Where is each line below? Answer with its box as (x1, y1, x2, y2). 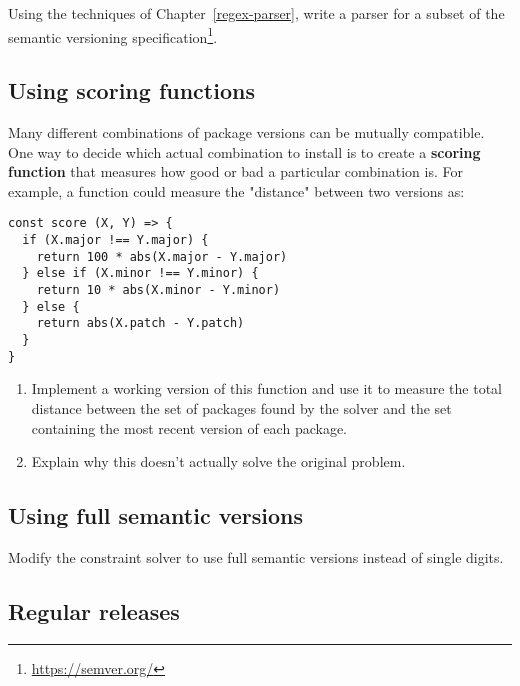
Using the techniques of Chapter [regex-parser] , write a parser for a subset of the (8, 3, 505, 23)
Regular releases (8, 595, 180, 626)
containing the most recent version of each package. (31, 417, 347, 438)
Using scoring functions (8, 75, 255, 106)
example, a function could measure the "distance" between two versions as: (8, 180, 465, 201)
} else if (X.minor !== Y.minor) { (22, 266, 259, 281)
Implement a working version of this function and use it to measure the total (31, 378, 502, 399)
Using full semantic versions (8, 500, 304, 531)
